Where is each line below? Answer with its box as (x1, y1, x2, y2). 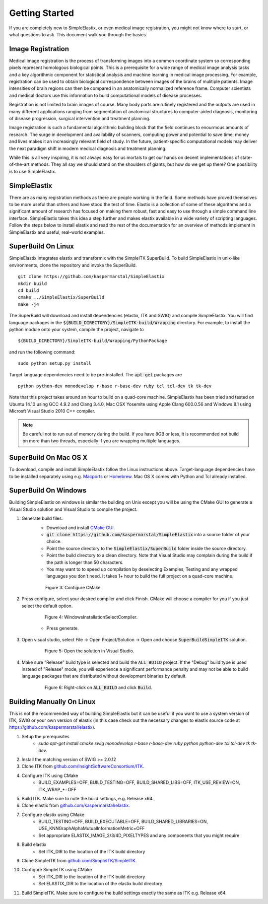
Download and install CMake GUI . (46, 524, 115, 531)
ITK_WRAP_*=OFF (38, 786, 76, 792)
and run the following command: (9, 349, 75, 355)
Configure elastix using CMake (21, 812, 84, 818)
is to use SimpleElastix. (9, 168, 57, 174)
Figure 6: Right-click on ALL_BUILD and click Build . (45, 684, 152, 690)
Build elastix (21, 841, 47, 847)
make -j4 (18, 301, 39, 307)
